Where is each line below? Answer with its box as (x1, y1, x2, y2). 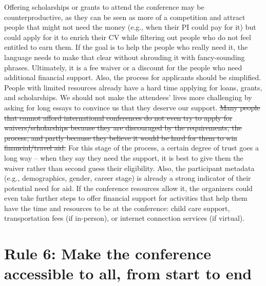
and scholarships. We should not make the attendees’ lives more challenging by (4, 92, 252, 103)
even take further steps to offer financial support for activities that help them (4, 193, 248, 203)
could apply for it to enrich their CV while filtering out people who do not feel (4, 31, 251, 42)
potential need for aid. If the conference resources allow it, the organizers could (4, 182, 253, 193)
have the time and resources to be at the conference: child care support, (4, 202, 230, 213)
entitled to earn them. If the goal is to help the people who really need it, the (4, 42, 248, 52)
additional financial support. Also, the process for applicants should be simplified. (4, 72, 261, 83)
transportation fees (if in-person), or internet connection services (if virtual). (4, 213, 245, 223)
